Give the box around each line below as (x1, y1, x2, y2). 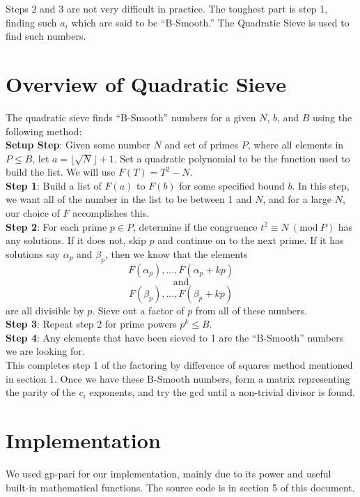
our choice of (6, 206, 60, 220)
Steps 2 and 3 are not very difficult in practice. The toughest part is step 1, (6, 1, 328, 15)
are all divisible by (6, 303, 84, 317)
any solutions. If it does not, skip (6, 233, 146, 247)
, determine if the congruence (132, 219, 258, 234)
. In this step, (292, 178, 350, 192)
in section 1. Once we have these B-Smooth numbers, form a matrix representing (6, 371, 350, 385)
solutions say (6, 246, 61, 261)
